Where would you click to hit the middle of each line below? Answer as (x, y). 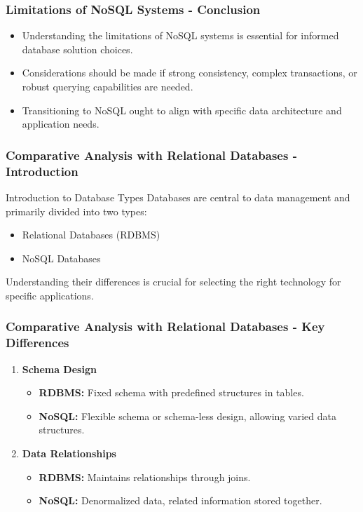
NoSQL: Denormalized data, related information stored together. (180, 500)
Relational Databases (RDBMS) (91, 235)
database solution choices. (77, 49)
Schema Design (59, 369)
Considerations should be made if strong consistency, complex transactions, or (190, 73)
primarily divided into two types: (76, 211)
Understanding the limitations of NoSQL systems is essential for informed (180, 35)
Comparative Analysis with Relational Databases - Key (165, 326)
